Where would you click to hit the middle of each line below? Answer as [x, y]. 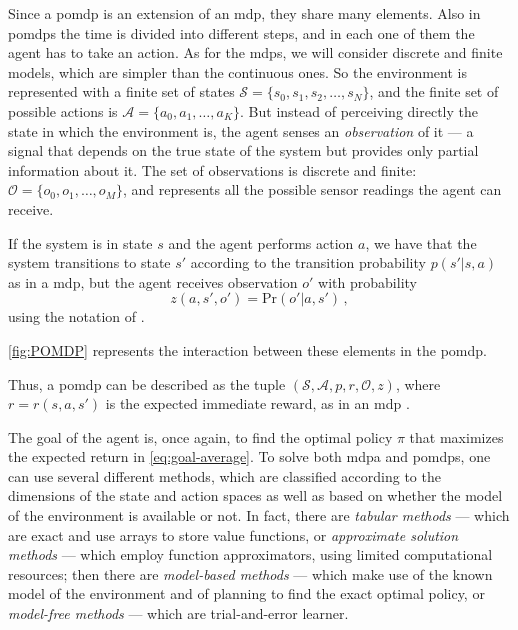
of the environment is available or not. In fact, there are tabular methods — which [259, 515]
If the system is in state [80, 242]
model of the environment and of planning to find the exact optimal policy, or [246, 593]
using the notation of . [76, 316]
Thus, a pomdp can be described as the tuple [147, 383]
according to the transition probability [308, 262]
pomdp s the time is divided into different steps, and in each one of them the [241, 32]
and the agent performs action [261, 242]
